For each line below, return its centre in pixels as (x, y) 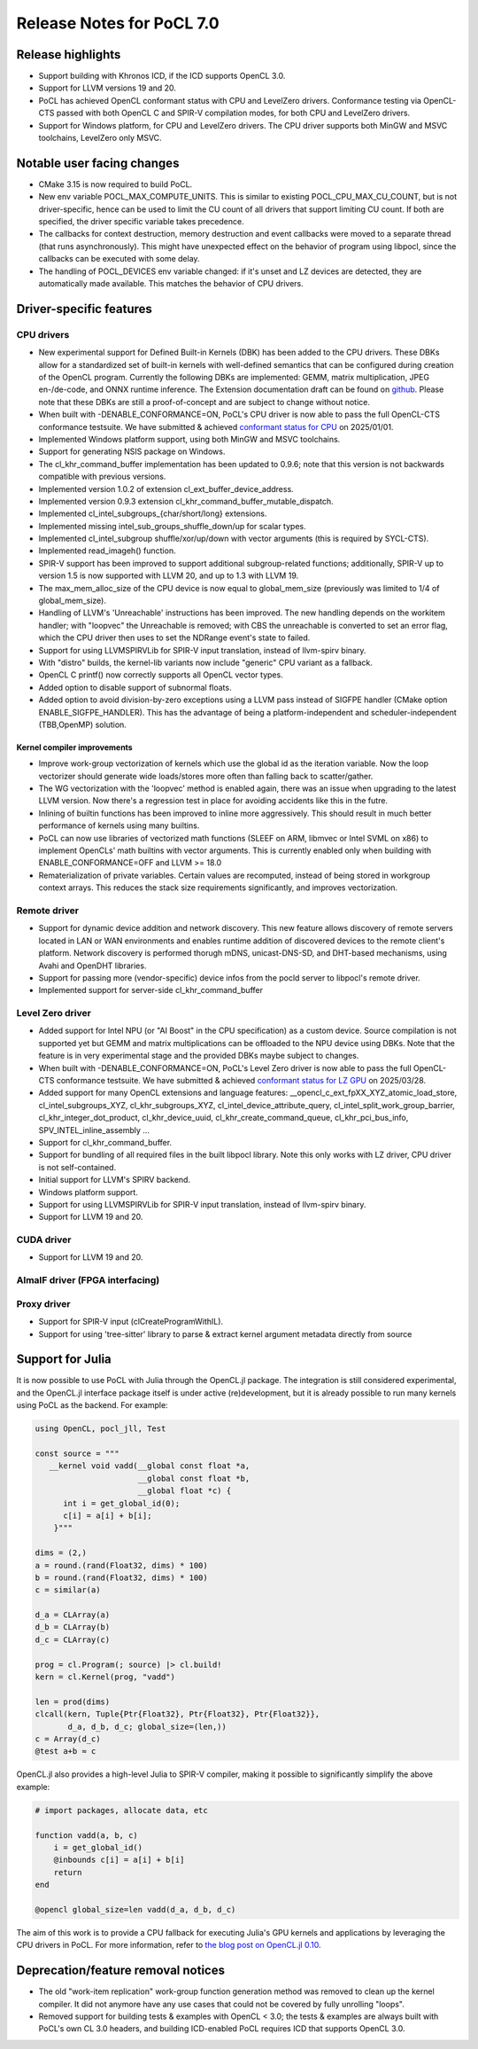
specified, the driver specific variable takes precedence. (141, 222)
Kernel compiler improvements (74, 747)
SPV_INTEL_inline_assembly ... (94, 1130)
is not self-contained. (77, 1167)
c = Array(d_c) (68, 1739)
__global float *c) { (185, 1491)
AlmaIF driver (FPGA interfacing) (88, 1280)
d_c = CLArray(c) (73, 1639)
